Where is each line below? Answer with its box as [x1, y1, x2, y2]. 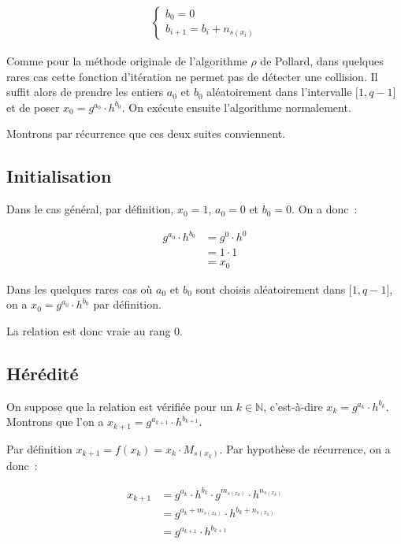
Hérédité [6, 361, 79, 386]
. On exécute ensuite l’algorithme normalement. [121, 98, 351, 115]
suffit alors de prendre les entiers [6, 83, 164, 100]
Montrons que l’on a [6, 413, 104, 430]
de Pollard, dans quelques [260, 53, 384, 69]
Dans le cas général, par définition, [6, 201, 174, 217]
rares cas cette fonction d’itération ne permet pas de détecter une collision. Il [6, 68, 378, 84]
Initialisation [6, 164, 112, 188]
